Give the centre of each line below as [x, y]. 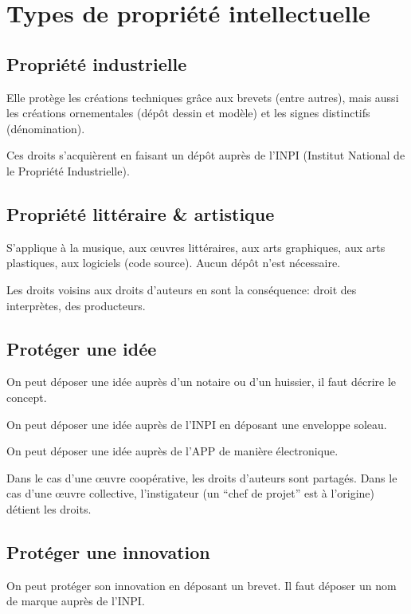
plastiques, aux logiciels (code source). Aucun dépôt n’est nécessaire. [174, 263]
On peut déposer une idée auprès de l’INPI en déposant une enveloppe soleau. [197, 424]
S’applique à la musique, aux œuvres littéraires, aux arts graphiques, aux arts [196, 247]
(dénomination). [46, 128]
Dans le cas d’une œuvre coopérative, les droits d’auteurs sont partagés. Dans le [202, 477]
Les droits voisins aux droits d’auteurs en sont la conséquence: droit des [182, 289]
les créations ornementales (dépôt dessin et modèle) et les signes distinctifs [188, 113]
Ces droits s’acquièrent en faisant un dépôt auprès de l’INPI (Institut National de [206, 155]
